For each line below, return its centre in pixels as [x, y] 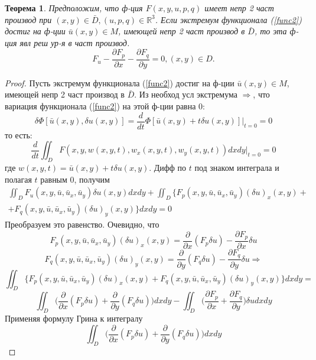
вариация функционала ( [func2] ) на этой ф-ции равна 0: [105, 106]
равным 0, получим [75, 179]
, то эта [271, 31]
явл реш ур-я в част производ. [75, 42]
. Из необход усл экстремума [186, 94]
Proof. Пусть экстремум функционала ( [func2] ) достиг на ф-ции [120, 82]
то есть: [19, 134]
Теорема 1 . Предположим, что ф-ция [74, 8]
